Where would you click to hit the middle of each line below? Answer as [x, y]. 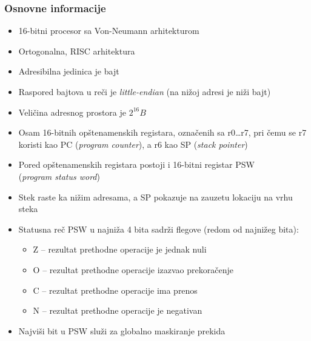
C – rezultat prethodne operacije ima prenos [115, 290]
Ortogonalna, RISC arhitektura [77, 51]
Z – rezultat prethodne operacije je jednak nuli [120, 249]
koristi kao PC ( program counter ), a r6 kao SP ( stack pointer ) [133, 144]
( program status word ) [59, 176]
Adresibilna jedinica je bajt [69, 71]
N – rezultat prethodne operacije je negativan [118, 310]
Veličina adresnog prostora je [72, 112]
